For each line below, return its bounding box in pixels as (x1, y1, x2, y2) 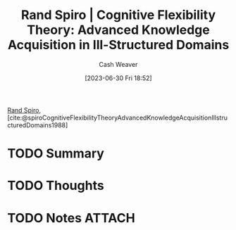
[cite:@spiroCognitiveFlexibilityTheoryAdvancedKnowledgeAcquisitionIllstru (7, 113, 228, 122)
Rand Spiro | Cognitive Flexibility (20, 7, 216, 23)
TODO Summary (7, 146, 104, 162)
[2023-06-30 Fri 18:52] (84, 74, 153, 82)
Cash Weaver (99, 60, 138, 68)
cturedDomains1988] (7, 120, 68, 129)
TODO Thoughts (7, 178, 104, 193)
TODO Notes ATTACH (7, 210, 135, 226)
